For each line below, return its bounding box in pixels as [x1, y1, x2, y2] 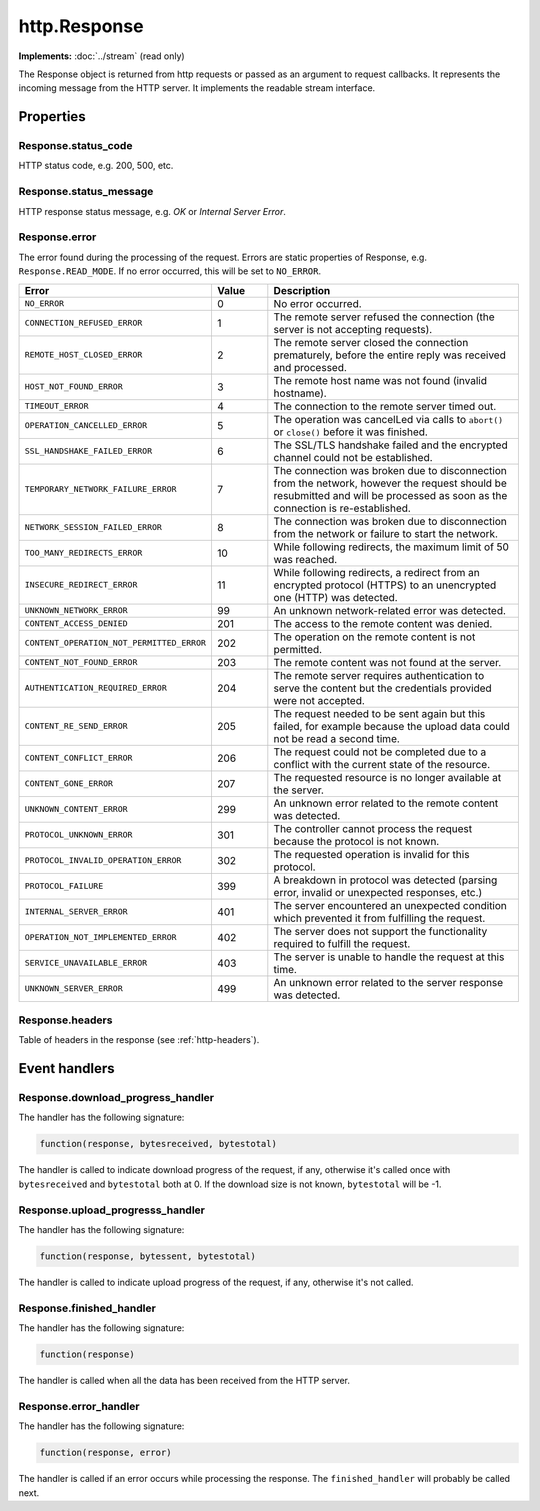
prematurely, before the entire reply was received [273, 348, 507, 362]
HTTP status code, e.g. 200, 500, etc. [18, 160, 174, 172]
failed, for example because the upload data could [273, 719, 510, 733]
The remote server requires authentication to [273, 668, 485, 682]
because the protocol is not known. [273, 834, 440, 848]
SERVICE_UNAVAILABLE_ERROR [24, 958, 148, 969]
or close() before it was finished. [273, 425, 429, 439]
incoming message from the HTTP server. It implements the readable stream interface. [18, 82, 376, 94]
